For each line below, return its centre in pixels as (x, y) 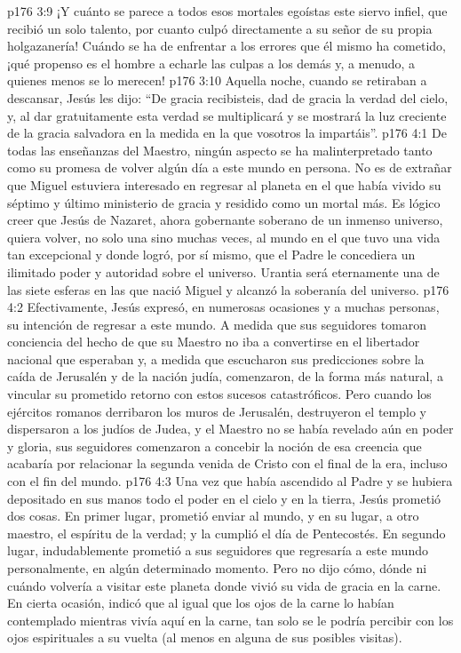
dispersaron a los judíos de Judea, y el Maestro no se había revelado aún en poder (230, 429)
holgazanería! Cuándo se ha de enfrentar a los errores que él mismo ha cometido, (227, 46)
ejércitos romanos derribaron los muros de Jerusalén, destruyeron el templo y (217, 411)
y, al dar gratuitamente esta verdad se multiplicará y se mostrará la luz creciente (227, 115)
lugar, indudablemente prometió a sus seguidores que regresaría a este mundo (218, 550)
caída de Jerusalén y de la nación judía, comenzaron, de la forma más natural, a (225, 376)
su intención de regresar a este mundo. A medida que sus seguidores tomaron (217, 324)
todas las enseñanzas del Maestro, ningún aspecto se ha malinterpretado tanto (220, 150)
